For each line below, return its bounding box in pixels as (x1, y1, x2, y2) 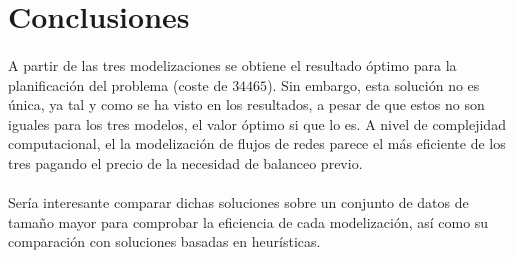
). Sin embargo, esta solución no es (267, 74, 480, 95)
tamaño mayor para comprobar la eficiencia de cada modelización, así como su (8, 211, 489, 232)
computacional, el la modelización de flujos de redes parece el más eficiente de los (8, 133, 506, 154)
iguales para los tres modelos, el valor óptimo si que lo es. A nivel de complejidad (8, 113, 506, 134)
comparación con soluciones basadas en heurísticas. (8, 231, 321, 252)
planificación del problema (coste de (8, 74, 228, 95)
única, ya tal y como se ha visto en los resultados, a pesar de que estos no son (8, 94, 485, 115)
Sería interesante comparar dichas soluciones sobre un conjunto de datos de (8, 192, 469, 213)
